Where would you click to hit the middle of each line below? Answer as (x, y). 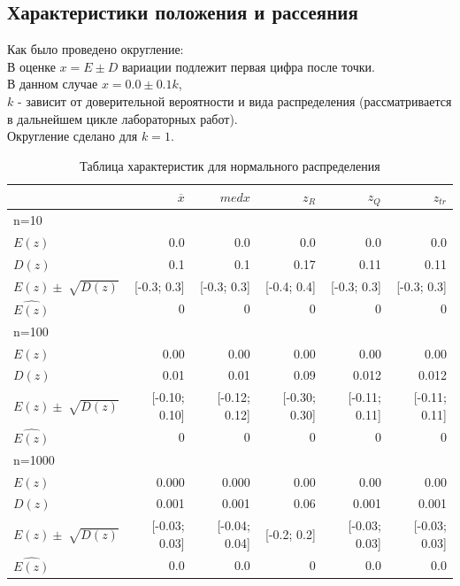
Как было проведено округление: (96, 49)
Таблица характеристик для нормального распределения (230, 165)
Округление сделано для (73, 136)
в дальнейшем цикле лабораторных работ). (123, 118)
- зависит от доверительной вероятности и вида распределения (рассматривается (234, 100)
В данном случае (53, 84)
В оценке (31, 66)
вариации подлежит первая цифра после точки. (248, 66)
